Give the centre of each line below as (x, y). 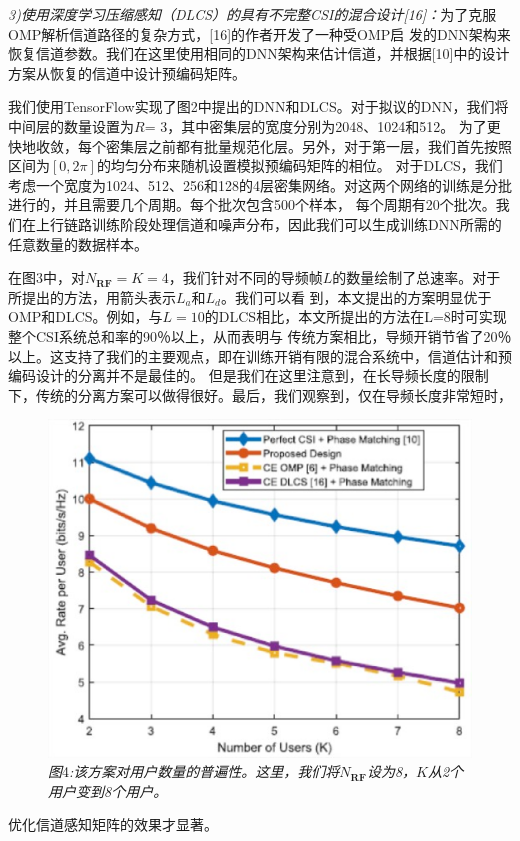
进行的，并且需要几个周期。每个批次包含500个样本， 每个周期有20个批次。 (252, 204)
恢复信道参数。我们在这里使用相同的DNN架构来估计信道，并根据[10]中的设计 (259, 53)
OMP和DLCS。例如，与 (85, 316)
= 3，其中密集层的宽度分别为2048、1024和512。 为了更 (322, 125)
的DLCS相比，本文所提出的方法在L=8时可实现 (355, 316)
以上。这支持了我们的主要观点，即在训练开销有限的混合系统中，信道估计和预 (260, 355)
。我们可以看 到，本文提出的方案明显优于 (356, 296)
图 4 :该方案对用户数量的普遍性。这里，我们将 (194, 771)
